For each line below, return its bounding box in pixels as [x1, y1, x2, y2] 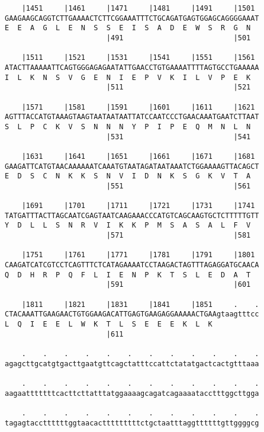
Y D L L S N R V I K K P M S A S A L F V [5, 221, 251, 230]
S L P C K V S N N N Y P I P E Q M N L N [5, 122, 251, 131]
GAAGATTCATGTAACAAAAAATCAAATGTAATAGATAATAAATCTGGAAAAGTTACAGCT [5, 162, 259, 171]
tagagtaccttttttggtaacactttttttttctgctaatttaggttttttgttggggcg [5, 418, 259, 427]
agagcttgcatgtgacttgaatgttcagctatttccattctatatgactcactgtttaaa [5, 359, 259, 368]
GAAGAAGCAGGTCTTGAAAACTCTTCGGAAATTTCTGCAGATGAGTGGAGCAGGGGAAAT [5, 14, 259, 23]
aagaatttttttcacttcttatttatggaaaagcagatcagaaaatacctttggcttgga [5, 389, 259, 398]
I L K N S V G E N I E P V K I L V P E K [5, 73, 251, 82]
